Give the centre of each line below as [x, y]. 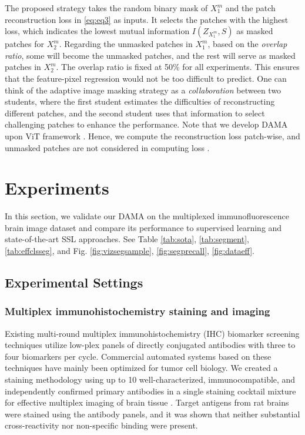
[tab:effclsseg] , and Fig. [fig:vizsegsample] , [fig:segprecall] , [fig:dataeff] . [130, 251]
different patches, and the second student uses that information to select [135, 113]
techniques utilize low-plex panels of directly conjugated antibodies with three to [150, 345]
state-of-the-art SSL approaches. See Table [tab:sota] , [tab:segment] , [127, 239]
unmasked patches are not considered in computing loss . [107, 147]
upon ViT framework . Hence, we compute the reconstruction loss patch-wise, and [152, 135]
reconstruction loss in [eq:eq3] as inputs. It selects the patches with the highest [147, 19]
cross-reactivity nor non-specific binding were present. [101, 425]
